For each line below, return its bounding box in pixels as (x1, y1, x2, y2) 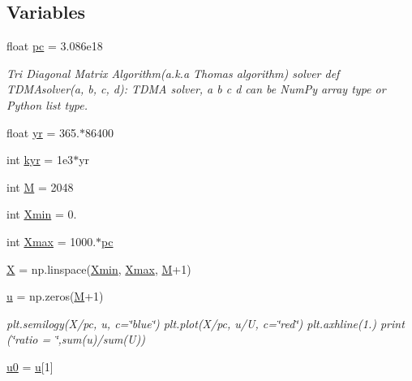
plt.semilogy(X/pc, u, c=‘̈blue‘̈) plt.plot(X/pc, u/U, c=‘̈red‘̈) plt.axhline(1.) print (6, 314, 405, 331)
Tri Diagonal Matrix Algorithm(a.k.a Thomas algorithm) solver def (6, 64, 340, 81)
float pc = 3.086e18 (6, 37, 103, 54)
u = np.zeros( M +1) (6, 288, 104, 305)
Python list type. (6, 96, 88, 113)
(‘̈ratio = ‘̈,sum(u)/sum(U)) (6, 331, 145, 348)
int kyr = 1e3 (6, 151, 74, 168)
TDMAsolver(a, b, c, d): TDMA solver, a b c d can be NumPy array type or (6, 80, 386, 97)
